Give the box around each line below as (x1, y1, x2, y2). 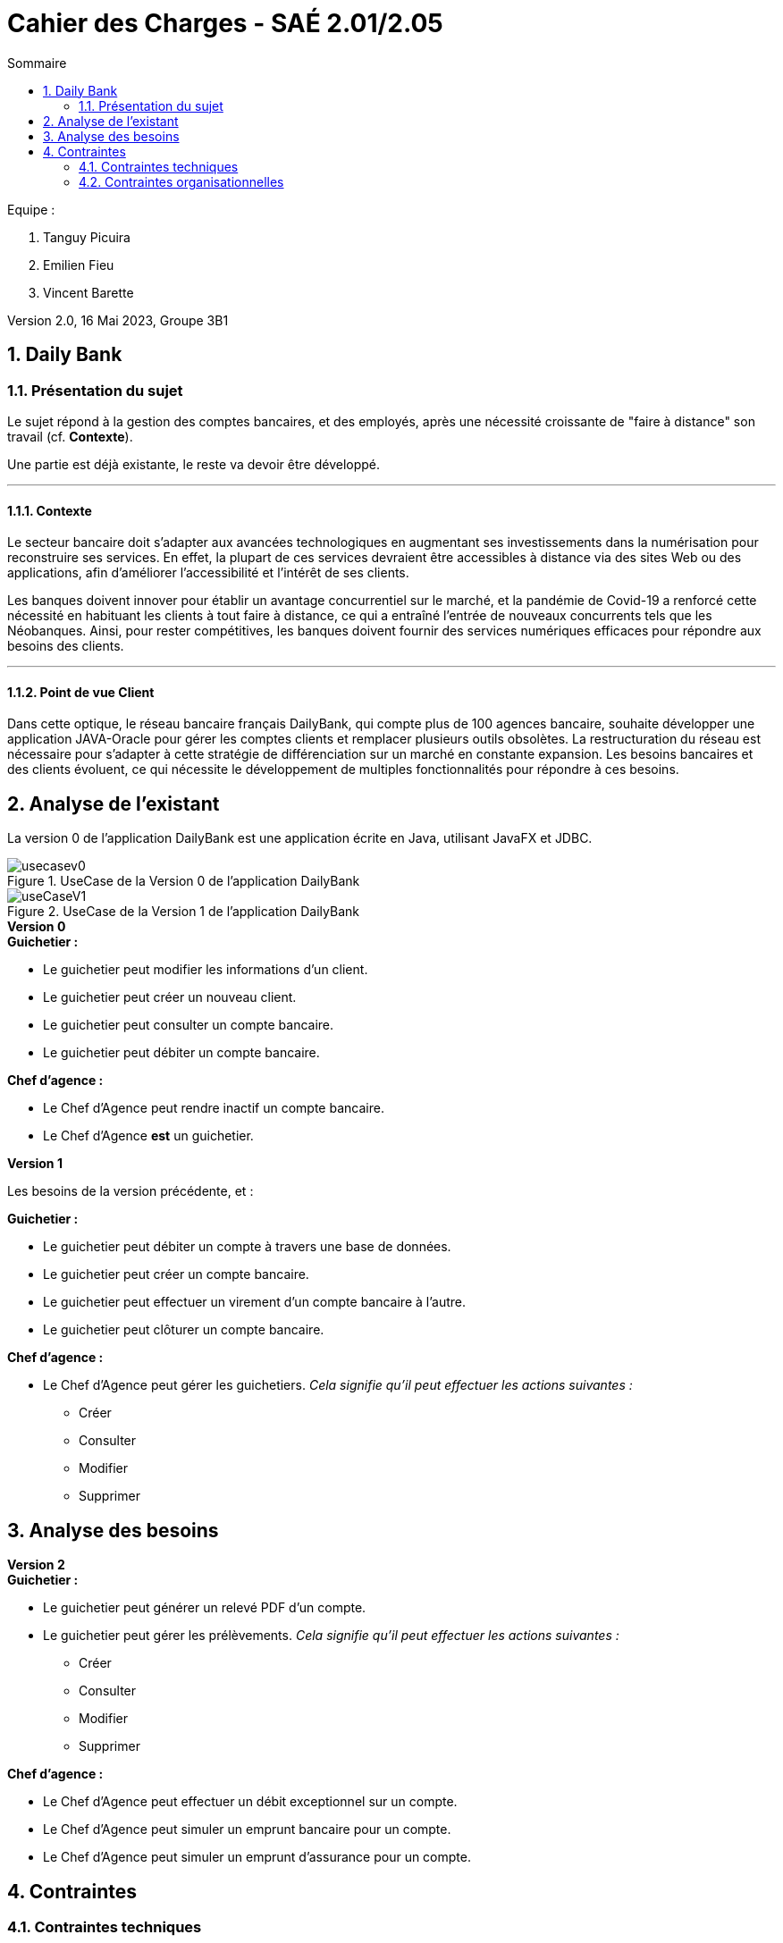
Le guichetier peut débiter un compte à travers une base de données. (43, 1239, 451, 1255)
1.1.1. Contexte (7, 502, 92, 518)
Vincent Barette (43, 284, 134, 300)
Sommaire (7, 55, 67, 71)
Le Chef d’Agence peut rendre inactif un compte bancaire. (43, 1100, 384, 1116)
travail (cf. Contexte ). (7, 428, 133, 444)
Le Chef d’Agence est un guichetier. (43, 1128, 254, 1144)
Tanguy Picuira (43, 229, 130, 245)
